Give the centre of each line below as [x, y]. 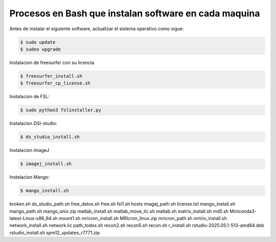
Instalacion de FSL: [30, 97]
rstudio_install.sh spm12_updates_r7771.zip [55, 232]
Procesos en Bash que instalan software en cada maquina [135, 13]
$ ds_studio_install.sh [50, 137]
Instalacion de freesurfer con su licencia [52, 62]
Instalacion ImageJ [29, 150]
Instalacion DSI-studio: [33, 123]
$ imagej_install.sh [46, 164]
